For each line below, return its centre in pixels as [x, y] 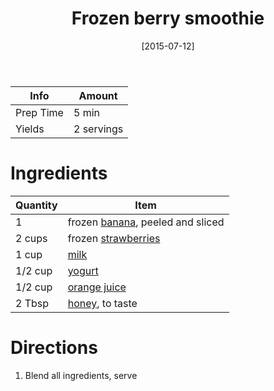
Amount [98, 95]
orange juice [97, 287]
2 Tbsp [32, 303]
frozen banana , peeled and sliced [146, 222]
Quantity [36, 205]
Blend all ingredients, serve [81, 375]
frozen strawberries [114, 238]
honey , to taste [102, 303]
